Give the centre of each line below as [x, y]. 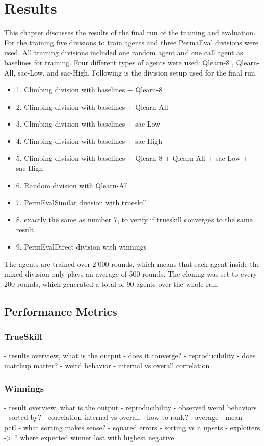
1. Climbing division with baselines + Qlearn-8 [89, 90]
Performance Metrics [61, 311]
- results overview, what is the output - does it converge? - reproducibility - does [130, 355]
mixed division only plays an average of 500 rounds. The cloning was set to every [131, 274]
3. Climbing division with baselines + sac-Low [88, 124]
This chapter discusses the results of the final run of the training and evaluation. [130, 32]
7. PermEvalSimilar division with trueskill [82, 202]
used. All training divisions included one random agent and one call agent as [124, 52]
